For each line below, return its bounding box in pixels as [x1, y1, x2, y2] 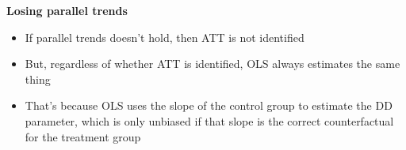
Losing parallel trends [6, 2, 128, 18]
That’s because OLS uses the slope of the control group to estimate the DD [25, 97, 393, 114]
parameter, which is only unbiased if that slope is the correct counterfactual [25, 112, 394, 129]
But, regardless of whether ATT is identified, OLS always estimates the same [25, 55, 400, 72]
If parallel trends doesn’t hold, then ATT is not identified [25, 28, 304, 45]
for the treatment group [25, 128, 141, 144]
